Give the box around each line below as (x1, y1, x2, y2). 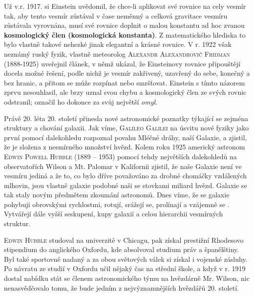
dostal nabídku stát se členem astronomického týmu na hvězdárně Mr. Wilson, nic (4, 273, 250, 283)
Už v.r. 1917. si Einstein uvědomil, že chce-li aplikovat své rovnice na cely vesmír (4, 1, 246, 11)
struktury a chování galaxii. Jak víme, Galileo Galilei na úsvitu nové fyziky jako (4, 123, 249, 133)
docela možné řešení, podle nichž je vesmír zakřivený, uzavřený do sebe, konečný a (4, 68, 250, 78)
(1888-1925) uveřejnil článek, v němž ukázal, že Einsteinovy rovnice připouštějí (4, 58, 240, 68)
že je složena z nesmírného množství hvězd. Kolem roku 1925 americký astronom (4, 142, 245, 152)
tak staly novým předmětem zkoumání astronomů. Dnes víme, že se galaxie (4, 190, 230, 200)
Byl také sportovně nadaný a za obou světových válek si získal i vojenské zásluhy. (4, 254, 248, 264)
